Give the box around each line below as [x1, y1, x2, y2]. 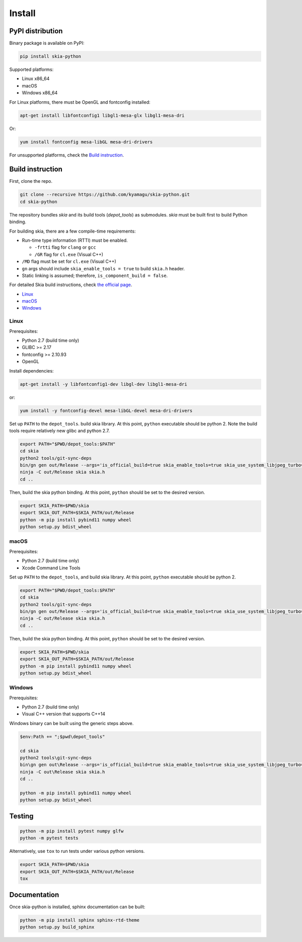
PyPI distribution [9, 27, 63, 35]
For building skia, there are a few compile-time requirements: [9, 228, 136, 234]
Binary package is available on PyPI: [9, 40, 85, 46]
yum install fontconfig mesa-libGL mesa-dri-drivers [20, 139, 153, 144]
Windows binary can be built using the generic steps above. [9, 720, 134, 726]
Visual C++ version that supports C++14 [22, 711, 106, 717]
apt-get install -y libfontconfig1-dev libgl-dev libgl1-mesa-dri [20, 381, 187, 387]
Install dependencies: [9, 368, 54, 374]
